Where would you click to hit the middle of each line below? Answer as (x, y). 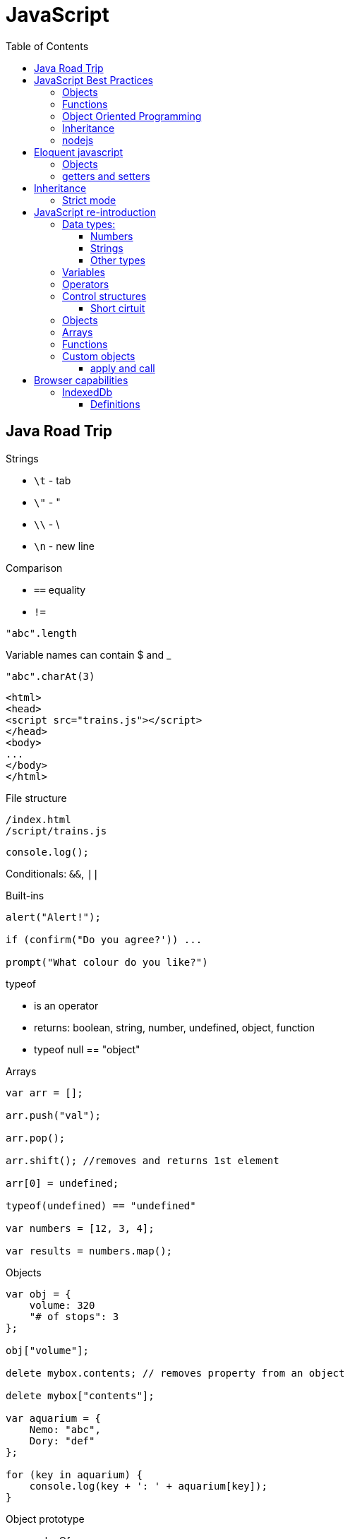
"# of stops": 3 (74, 1316)
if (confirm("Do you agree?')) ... (104, 939)
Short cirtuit (118, 308)
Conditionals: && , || (52, 873)
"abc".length (42, 633)
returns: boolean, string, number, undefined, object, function (175, 1027)
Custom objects (99, 356)
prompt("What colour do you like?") (107, 962)
